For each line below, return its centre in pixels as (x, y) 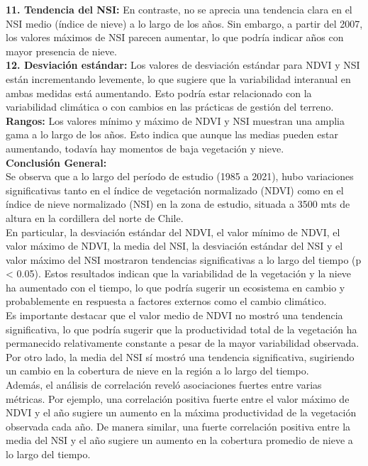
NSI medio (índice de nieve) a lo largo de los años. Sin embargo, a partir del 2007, (184, 23)
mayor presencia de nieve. (61, 51)
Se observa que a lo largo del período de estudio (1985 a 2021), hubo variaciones (180, 176)
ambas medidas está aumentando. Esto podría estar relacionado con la (159, 93)
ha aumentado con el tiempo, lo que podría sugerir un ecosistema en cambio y (175, 287)
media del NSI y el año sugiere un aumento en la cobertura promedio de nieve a (179, 440)
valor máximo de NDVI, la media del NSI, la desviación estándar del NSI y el (174, 246)
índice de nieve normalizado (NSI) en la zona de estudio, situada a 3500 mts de (178, 204)
